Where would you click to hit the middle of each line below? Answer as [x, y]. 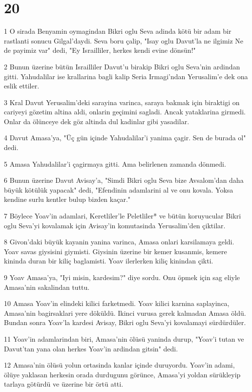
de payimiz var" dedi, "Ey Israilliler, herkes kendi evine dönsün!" [100, 50]
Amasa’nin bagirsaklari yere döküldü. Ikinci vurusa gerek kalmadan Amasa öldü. [125, 313]
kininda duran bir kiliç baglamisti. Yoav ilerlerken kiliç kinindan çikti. [109, 261]
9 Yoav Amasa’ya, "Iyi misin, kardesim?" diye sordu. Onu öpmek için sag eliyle [122, 277]
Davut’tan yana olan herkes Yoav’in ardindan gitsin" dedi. [91, 348]
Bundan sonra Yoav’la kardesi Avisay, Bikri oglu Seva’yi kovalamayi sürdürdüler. [125, 322]
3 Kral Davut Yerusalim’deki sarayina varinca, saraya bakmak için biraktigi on [122, 102]
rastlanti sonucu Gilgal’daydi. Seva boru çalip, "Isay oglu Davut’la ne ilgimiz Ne [124, 40]
